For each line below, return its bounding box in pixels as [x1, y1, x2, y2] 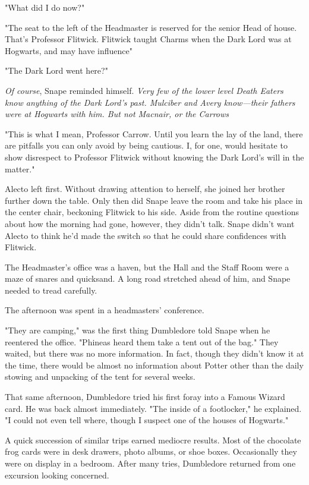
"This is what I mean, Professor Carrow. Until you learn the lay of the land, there [5, 127, 303, 140]
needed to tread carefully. [5, 284, 97, 296]
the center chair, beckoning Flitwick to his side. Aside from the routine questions [5, 206, 299, 218]
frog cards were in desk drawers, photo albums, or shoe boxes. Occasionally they [5, 445, 297, 458]
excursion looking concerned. [5, 468, 109, 481]
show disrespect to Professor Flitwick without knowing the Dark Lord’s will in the [5, 150, 304, 163]
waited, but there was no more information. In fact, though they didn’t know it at [5, 347, 304, 360]
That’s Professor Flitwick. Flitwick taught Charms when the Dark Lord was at [5, 33, 292, 45]
